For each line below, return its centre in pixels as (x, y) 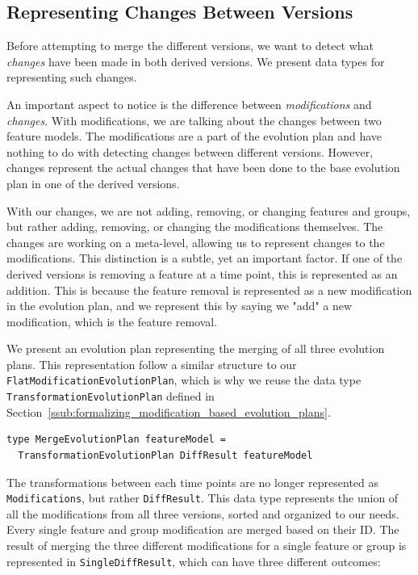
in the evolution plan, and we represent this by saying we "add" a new (180, 306)
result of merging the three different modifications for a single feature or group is (207, 546)
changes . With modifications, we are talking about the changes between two (194, 120)
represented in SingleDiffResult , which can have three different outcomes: (194, 561)
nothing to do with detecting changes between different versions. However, (190, 151)
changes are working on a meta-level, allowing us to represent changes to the (196, 242)
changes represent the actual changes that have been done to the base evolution (203, 168)
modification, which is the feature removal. (112, 321)
